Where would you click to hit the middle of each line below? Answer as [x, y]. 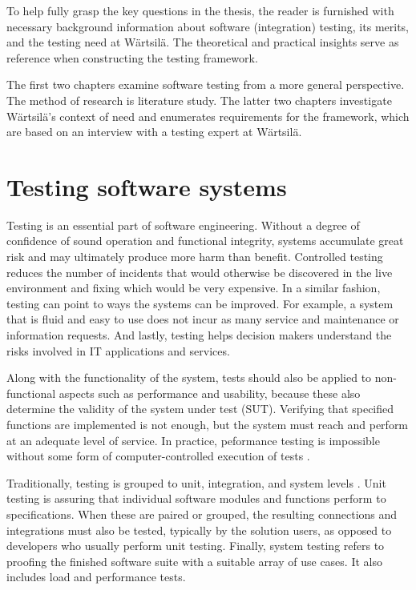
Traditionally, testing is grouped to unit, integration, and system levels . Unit [196, 482]
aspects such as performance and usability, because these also [210, 393]
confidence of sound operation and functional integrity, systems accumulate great [205, 241]
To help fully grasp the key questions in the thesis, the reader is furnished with [200, 10]
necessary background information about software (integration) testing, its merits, [208, 26]
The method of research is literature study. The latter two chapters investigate [199, 100]
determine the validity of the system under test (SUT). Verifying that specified [200, 409]
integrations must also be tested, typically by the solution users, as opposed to [199, 530]
